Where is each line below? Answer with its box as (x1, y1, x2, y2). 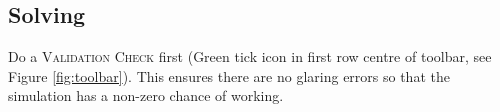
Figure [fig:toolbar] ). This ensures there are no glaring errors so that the (8, 65, 450, 86)
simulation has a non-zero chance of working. (8, 85, 284, 106)
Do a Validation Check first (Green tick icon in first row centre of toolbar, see (8, 46, 492, 67)
